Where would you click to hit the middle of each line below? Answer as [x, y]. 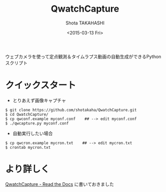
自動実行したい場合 [33, 133]
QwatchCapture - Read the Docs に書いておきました [60, 184]
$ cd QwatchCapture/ [27, 114]
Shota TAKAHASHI [85, 23]
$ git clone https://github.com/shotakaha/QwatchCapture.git [71, 110]
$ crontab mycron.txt [28, 147]
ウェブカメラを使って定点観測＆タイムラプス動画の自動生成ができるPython [83, 56]
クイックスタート [41, 86]
